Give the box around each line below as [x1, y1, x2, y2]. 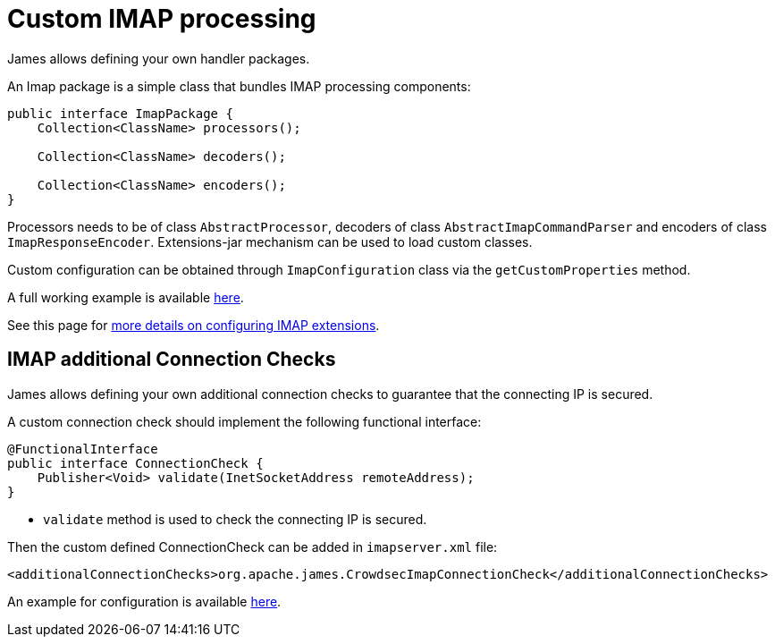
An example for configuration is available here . [7, 593, 282, 609]
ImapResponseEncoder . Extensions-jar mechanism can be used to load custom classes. [7, 233, 533, 250]
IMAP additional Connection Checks [7, 348, 336, 371]
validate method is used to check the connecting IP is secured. [43, 511, 427, 527]
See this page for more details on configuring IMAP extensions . [7, 317, 380, 333]
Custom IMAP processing [7, 4, 316, 34]
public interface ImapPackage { [7, 106, 233, 121]
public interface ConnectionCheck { [7, 455, 264, 470]
